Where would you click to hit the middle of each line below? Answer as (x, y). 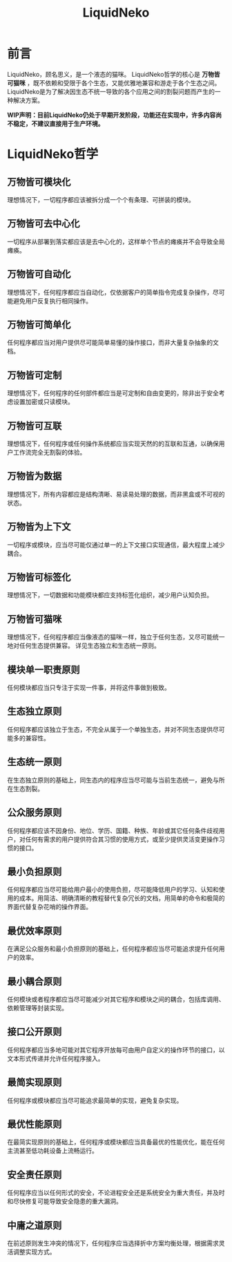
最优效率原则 (35, 931)
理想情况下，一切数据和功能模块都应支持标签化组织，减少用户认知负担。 (110, 595)
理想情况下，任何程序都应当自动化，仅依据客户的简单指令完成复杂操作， (110, 292)
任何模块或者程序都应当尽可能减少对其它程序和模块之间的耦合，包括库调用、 (116, 999)
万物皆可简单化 (39, 324)
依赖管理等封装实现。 (37, 1007)
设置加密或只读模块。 (43, 402)
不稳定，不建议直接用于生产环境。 (56, 123)
